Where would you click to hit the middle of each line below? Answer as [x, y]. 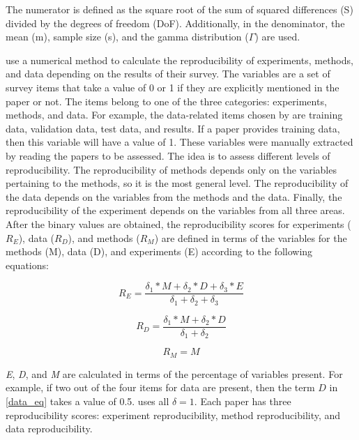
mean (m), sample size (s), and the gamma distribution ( [127, 37]
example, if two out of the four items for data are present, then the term [160, 387]
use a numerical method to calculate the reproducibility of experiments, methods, [179, 60]
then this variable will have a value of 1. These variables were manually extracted [179, 142]
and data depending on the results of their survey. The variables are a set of [168, 74]
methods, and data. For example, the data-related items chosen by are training [174, 115]
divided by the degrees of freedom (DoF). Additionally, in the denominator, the [175, 23]
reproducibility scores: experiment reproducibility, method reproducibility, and [173, 415]
